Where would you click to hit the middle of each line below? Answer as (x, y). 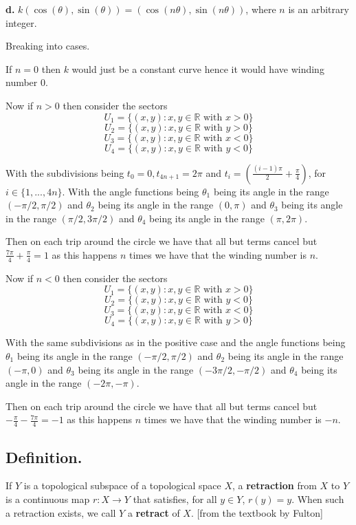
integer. (21, 22)
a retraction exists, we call (61, 512)
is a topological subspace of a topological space (122, 485)
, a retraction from (274, 485)
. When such (318, 499)
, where (261, 9)
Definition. (44, 457)
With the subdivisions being (65, 172)
